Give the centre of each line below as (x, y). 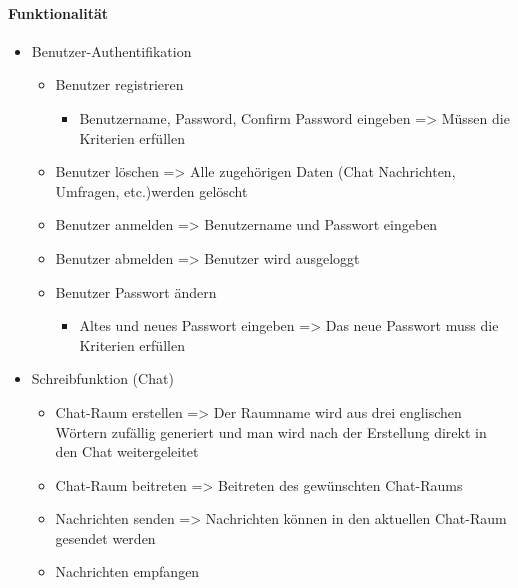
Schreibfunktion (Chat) (102, 378)
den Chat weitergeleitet (127, 451)
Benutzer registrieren (119, 84)
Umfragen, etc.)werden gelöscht (151, 190)
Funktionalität (58, 12)
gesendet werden (105, 537)
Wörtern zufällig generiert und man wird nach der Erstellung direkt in (271, 431)
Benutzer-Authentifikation (111, 50)
